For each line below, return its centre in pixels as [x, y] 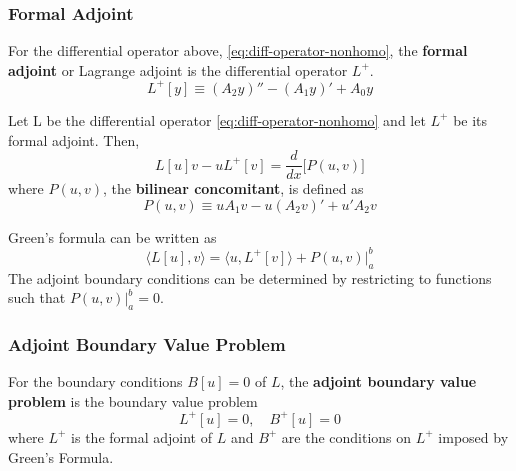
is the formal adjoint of [142, 436]
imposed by [473, 436]
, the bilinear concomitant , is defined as [233, 188]
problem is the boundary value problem [133, 400]
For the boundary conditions [95, 381]
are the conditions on [346, 436]
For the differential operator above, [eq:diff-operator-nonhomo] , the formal [238, 50]
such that [37, 297]
